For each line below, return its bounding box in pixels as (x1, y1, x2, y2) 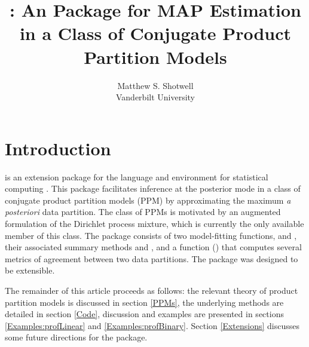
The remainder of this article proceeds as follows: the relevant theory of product (5, 284, 298, 296)
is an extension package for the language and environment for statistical (5, 170, 268, 183)
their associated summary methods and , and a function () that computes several (5, 241, 302, 253)
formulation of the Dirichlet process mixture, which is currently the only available (5, 217, 304, 229)
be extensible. (5, 264, 55, 277)
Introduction (5, 136, 111, 160)
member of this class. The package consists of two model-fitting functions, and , (5, 229, 297, 241)
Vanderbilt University (115, 91, 195, 103)
